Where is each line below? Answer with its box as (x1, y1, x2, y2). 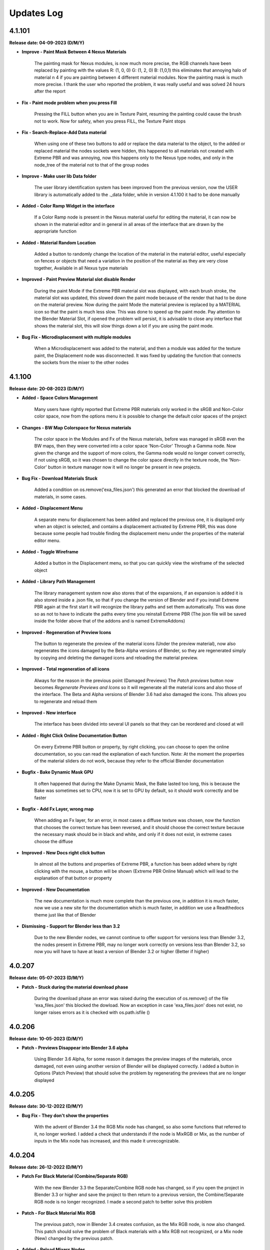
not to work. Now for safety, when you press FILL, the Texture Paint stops (34, 118, 186, 124)
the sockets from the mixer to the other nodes (34, 359, 129, 365)
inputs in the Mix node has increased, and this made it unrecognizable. (34, 1138, 180, 1144)
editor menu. (34, 537, 61, 543)
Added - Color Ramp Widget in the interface (21, 203, 115, 209)
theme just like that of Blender (34, 911, 96, 917)
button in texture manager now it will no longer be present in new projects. (47, 464, 201, 470)
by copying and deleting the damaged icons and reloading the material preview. (34, 654, 198, 660)
